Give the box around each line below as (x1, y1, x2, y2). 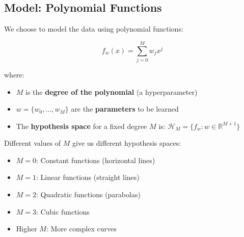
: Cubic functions (36, 206, 90, 217)
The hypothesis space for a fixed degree (16, 120, 147, 131)
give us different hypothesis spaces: (72, 138, 181, 148)
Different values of (4, 138, 61, 148)
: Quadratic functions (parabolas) (36, 189, 141, 200)
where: (4, 69, 24, 80)
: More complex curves (46, 223, 117, 234)
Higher (16, 223, 37, 234)
